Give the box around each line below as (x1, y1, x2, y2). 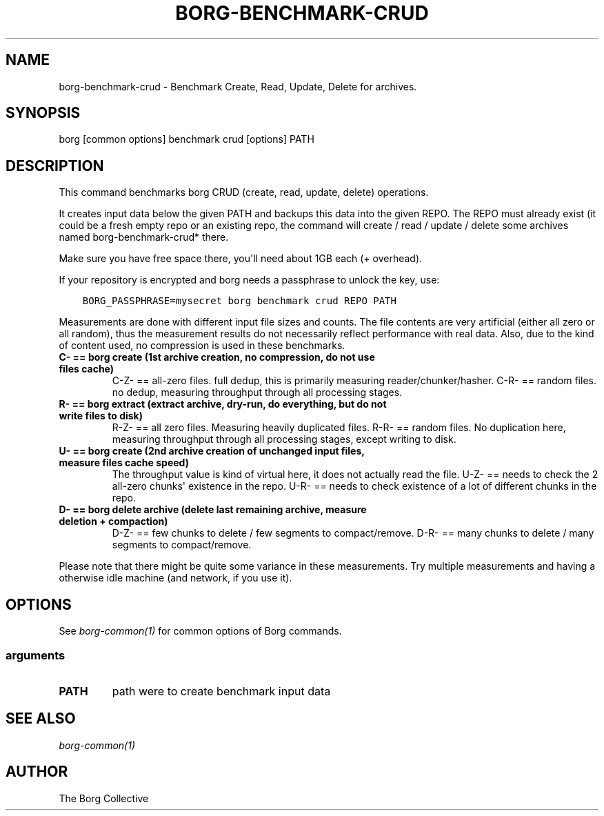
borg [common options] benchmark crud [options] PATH (59, 133, 314, 146)
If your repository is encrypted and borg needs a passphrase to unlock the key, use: (59, 274, 440, 286)
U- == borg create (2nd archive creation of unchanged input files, (59, 445, 365, 457)
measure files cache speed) (59, 457, 189, 469)
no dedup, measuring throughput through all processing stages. (112, 386, 403, 399)
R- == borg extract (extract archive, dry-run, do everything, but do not (59, 398, 387, 410)
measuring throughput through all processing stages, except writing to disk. (112, 433, 456, 446)
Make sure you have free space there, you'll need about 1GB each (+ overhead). (59, 252, 423, 265)
